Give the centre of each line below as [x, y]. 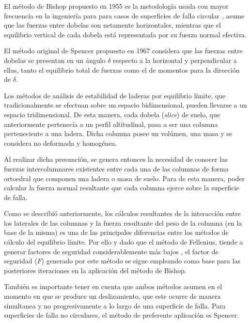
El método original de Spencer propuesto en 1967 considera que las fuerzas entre [123, 51]
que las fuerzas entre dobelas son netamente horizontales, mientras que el [112, 25]
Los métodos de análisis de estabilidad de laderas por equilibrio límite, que [115, 95]
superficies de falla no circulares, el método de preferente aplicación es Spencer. [122, 315]
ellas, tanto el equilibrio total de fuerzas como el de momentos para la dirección [122, 69]
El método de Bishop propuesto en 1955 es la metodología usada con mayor [116, 6]
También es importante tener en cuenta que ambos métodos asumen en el [113, 286]
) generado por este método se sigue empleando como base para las [141, 261]
